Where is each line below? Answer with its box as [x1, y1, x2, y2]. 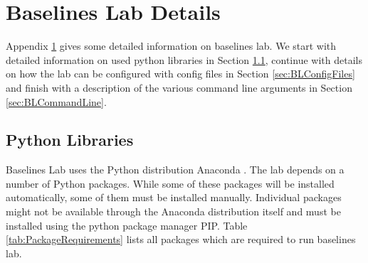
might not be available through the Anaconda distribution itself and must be [6, 204, 341, 219]
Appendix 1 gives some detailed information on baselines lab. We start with [6, 38, 337, 53]
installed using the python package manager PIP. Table [6, 218, 248, 232]
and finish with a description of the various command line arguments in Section [6, 80, 352, 95]
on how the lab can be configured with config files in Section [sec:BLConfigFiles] [6, 66, 355, 81]
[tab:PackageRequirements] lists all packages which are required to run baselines [6, 232, 356, 247]
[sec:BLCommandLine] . [6, 94, 107, 109]
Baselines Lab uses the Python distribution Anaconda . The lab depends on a [6, 162, 345, 177]
